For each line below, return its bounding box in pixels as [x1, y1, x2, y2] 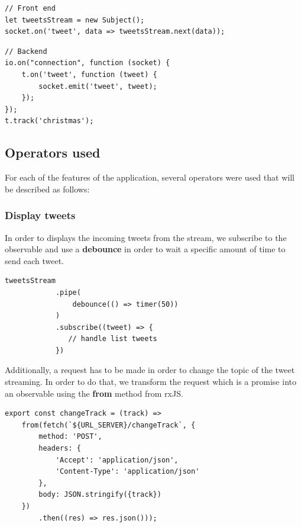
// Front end [5, 4, 56, 12]
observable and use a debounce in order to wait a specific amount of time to [5, 243, 286, 255]
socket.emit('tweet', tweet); [38, 82, 157, 91]
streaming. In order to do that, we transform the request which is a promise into [5, 375, 296, 388]
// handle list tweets [68, 335, 157, 343]
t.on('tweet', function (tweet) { [21, 70, 157, 79]
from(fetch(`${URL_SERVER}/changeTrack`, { [21, 420, 196, 429]
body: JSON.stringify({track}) [38, 490, 161, 499]
